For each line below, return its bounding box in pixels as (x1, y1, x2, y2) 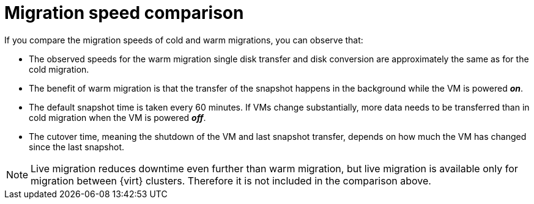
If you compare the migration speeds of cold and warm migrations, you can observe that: (4, 34, 363, 45)
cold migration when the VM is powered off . (29, 112, 206, 123)
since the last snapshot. (29, 141, 125, 152)
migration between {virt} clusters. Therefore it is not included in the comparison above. (31, 174, 431, 187)
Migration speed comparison (4, 2, 244, 23)
